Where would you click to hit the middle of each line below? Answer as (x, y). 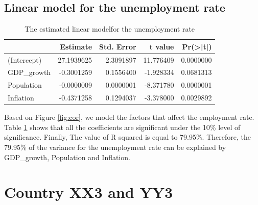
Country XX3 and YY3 (89, 192)
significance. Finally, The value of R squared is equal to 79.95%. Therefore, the (127, 137)
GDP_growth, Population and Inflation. (67, 157)
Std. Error (118, 46)
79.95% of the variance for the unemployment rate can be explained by (115, 147)
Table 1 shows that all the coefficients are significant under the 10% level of (122, 127)
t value (162, 46)
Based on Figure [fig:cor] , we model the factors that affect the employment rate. (129, 117)
